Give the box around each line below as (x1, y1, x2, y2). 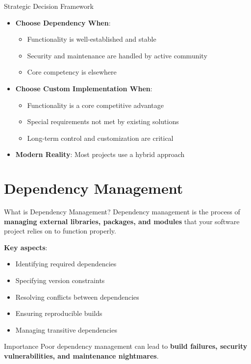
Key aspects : (4, 242, 48, 252)
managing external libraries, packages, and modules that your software (4, 216, 240, 226)
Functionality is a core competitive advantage (27, 100, 164, 110)
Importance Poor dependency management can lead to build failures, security (4, 341, 248, 351)
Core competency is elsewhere (27, 67, 117, 77)
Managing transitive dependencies (15, 324, 117, 335)
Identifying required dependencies (15, 259, 117, 269)
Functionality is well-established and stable (27, 34, 156, 44)
